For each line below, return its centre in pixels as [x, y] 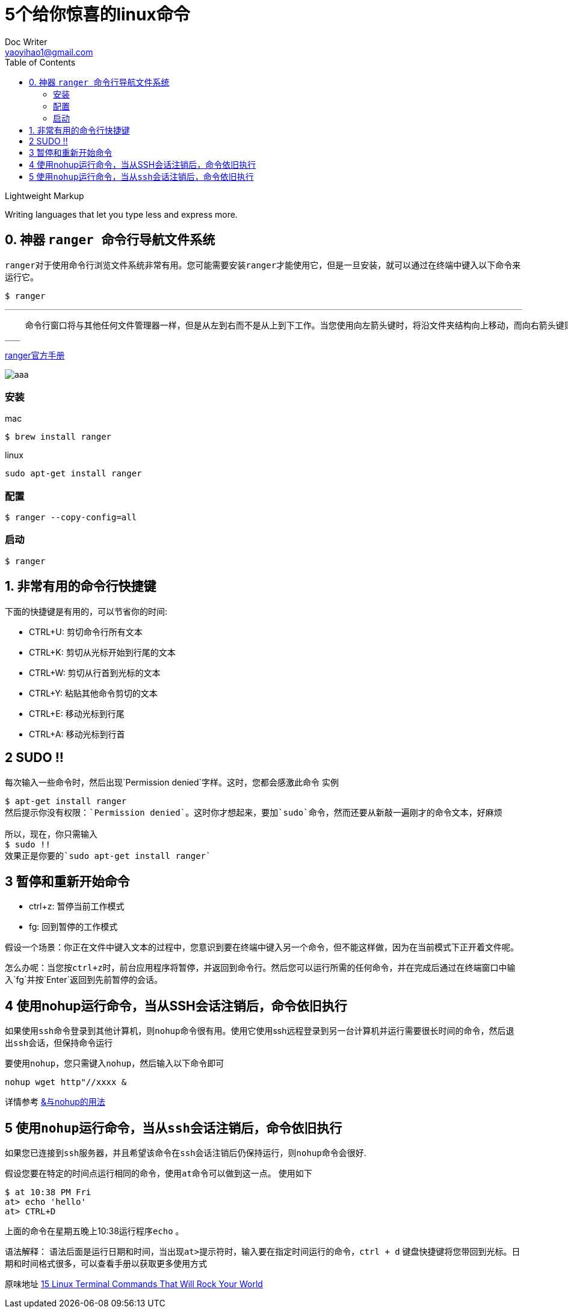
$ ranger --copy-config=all [71, 518]
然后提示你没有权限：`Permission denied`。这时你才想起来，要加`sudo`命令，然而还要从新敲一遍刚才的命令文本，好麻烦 [254, 812]
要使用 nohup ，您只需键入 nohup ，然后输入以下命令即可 [115, 1063]
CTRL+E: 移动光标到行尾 [77, 713]
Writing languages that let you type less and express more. [121, 214]
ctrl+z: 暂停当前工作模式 [77, 906]
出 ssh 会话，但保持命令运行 [59, 1043]
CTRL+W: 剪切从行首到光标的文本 [95, 672]
